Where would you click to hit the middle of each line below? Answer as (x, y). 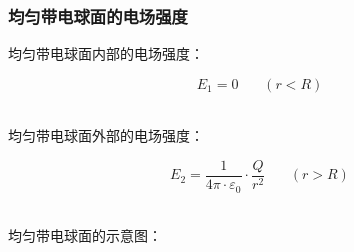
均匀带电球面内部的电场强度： (106, 53)
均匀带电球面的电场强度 (98, 15)
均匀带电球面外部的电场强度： (106, 135)
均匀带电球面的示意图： (85, 235)
